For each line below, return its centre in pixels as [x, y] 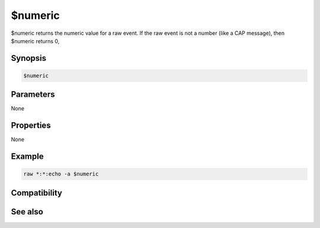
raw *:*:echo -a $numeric [61, 174]
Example [27, 157]
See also [27, 212]
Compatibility [36, 193]
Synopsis [29, 58]
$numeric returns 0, [35, 41]
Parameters [33, 95]
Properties [31, 126]
